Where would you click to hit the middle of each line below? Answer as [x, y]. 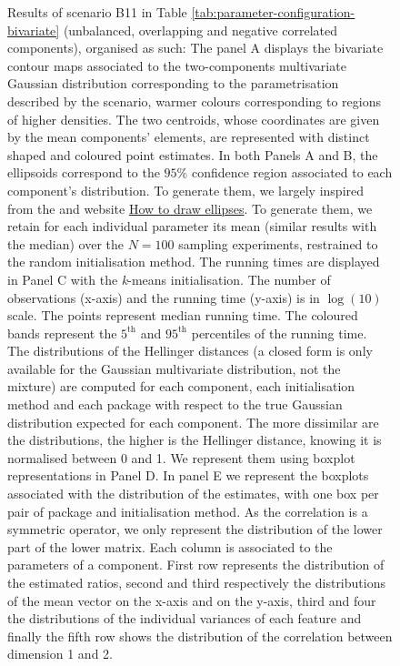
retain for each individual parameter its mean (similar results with [192, 226]
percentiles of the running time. [279, 333]
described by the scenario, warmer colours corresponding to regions [194, 101]
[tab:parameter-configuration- [273, 12]
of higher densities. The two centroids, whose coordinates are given [194, 119]
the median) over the [65, 243]
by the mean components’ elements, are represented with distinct [189, 137]
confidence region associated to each [292, 172]
